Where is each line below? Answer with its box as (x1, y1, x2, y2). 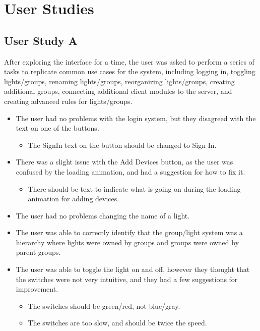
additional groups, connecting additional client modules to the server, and (4, 86, 232, 96)
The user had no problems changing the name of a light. (16, 210, 190, 220)
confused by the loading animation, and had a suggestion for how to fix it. (16, 166, 245, 177)
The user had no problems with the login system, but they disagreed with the (16, 113, 256, 123)
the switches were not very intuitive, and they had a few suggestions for (16, 273, 238, 284)
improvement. (16, 284, 58, 294)
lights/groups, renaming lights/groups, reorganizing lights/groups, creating (4, 76, 235, 86)
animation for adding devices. (28, 193, 119, 204)
